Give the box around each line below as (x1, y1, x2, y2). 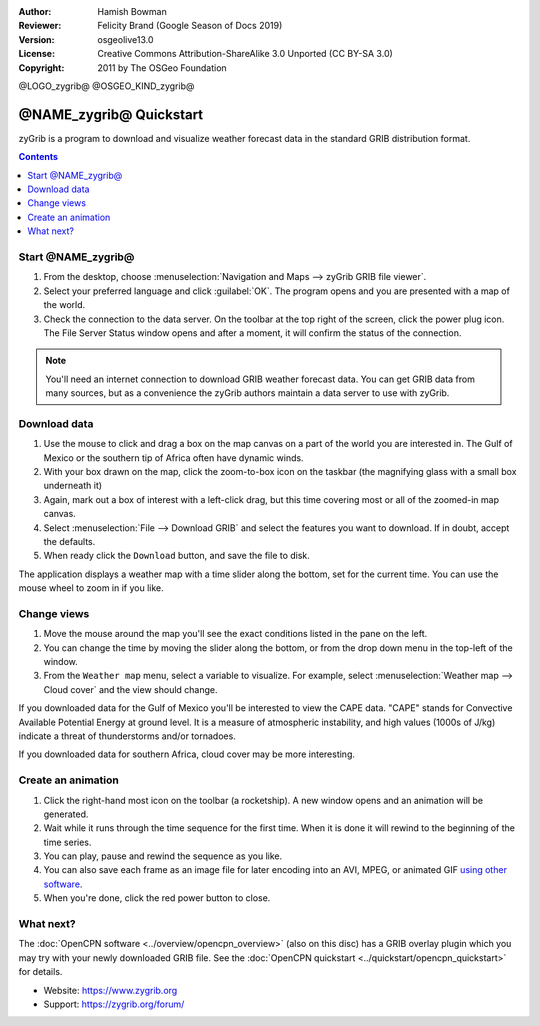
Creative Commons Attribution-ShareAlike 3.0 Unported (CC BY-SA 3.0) (97, 48, 394, 60)
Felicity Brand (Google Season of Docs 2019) (97, 20, 283, 32)
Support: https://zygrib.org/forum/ (43, 998, 185, 1010)
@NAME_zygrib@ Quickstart (18, 106, 204, 123)
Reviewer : (18, 20, 62, 32)
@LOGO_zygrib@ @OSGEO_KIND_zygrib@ (18, 80, 195, 92)
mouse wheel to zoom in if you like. (18, 582, 164, 594)
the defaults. (43, 535, 96, 547)
